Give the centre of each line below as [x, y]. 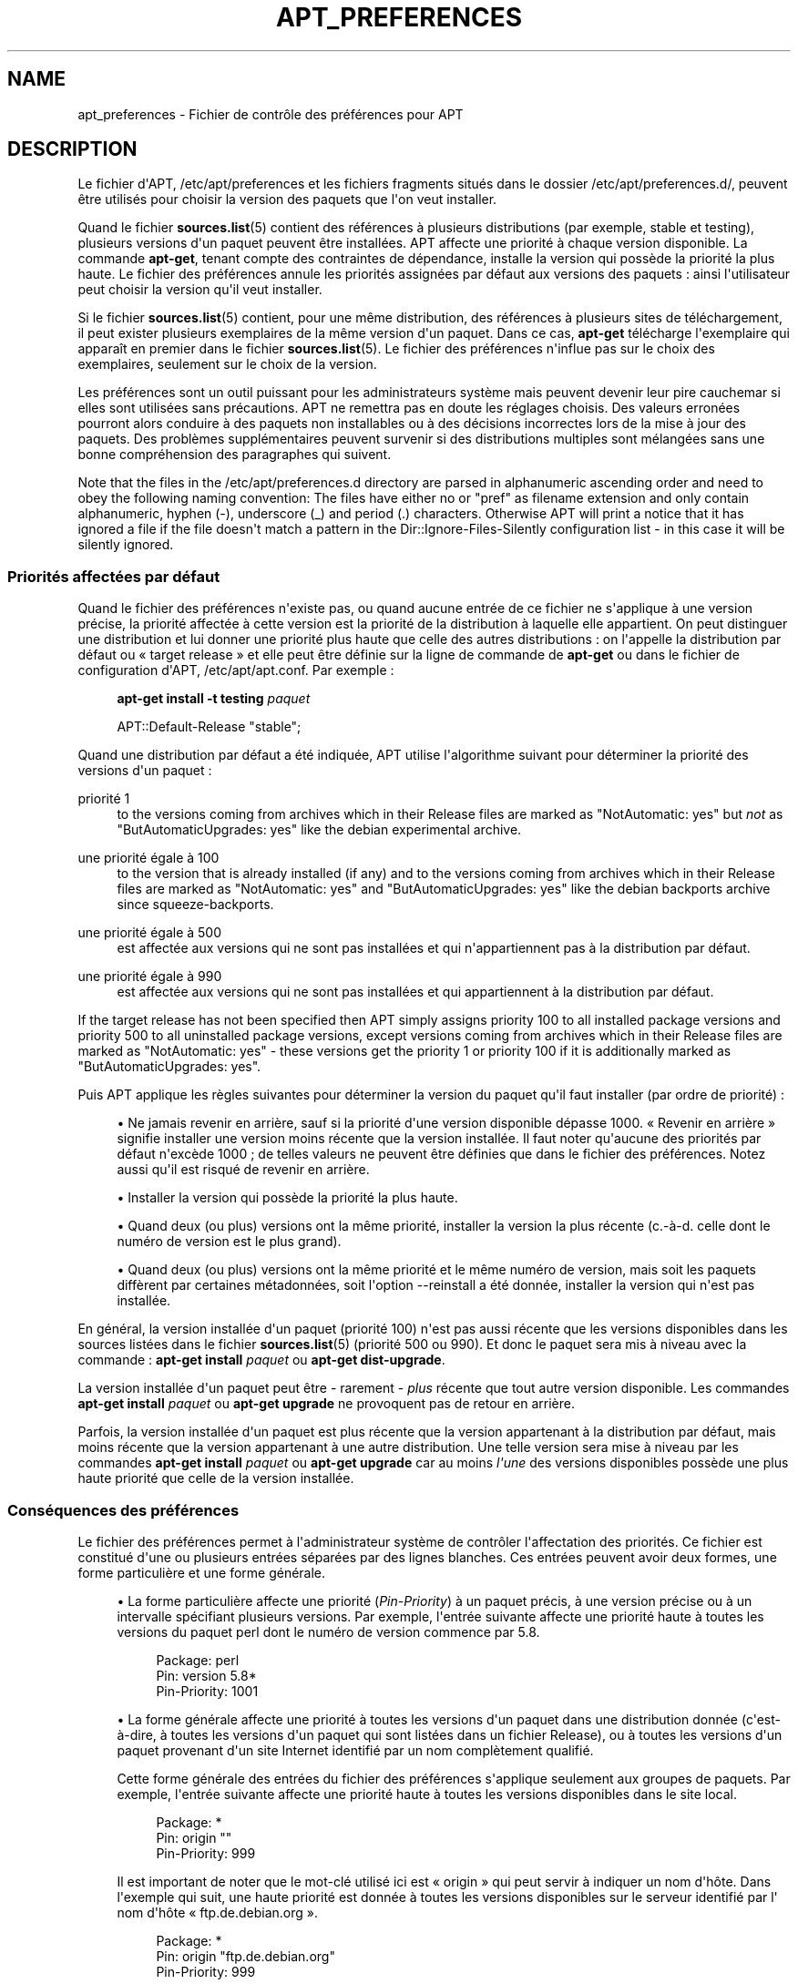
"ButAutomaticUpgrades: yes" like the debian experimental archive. [319, 830]
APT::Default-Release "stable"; [209, 727]
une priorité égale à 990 [150, 977]
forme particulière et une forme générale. [202, 1572]
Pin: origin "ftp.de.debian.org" [246, 1956]
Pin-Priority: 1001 [207, 1691]
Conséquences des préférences [123, 1510]
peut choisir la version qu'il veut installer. [200, 290]
